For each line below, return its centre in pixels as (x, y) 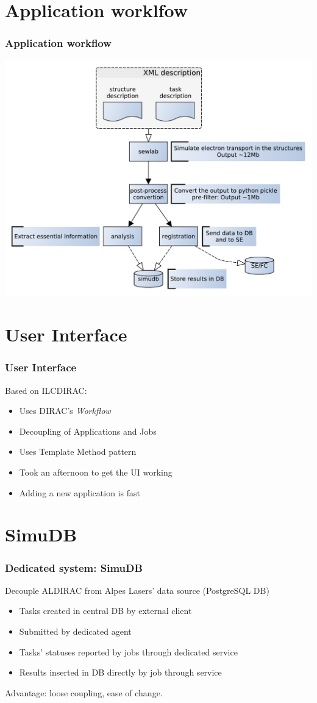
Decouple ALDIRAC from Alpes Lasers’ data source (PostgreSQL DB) (137, 590)
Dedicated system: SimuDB (74, 567)
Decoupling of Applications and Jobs (88, 431)
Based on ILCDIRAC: (46, 390)
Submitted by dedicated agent (75, 631)
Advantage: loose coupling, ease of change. (84, 692)
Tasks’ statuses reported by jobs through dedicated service (128, 651)
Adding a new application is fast (80, 492)
